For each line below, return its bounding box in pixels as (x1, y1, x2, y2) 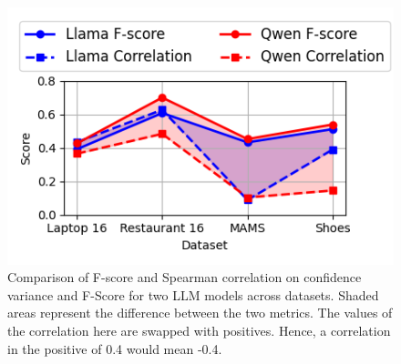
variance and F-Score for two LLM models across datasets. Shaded (7, 285, 379, 304)
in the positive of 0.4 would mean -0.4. (7, 339, 222, 358)
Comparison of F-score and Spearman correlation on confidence (7, 268, 362, 287)
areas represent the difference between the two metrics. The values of (7, 303, 393, 322)
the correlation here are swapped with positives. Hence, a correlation (7, 321, 391, 340)
